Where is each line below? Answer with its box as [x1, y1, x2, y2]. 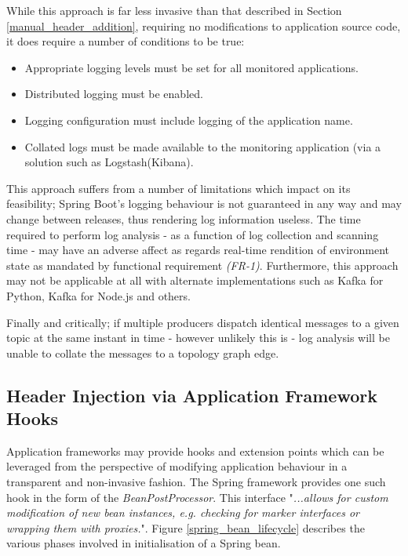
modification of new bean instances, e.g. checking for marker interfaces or [6, 504, 359, 521]
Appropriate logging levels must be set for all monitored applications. [24, 59, 359, 75]
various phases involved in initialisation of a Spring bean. [6, 535, 281, 551]
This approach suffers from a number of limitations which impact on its [6, 180, 351, 196]
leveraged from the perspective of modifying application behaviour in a [6, 458, 348, 474]
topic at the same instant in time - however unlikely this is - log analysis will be [6, 329, 390, 346]
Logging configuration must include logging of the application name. [24, 111, 353, 128]
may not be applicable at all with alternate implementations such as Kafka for [6, 272, 384, 289]
